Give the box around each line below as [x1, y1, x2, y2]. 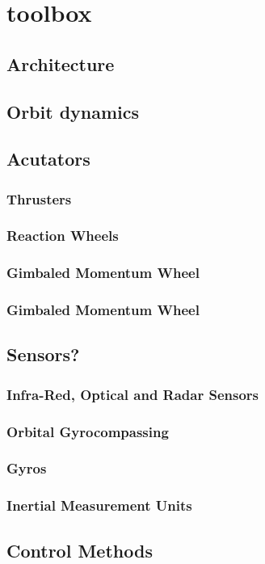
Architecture [6, 51, 115, 76]
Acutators [6, 146, 90, 171]
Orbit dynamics [6, 99, 140, 124]
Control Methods [6, 537, 153, 562]
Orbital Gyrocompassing [6, 421, 169, 441]
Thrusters [6, 188, 72, 208]
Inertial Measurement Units [6, 495, 192, 516]
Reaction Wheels [6, 225, 119, 246]
